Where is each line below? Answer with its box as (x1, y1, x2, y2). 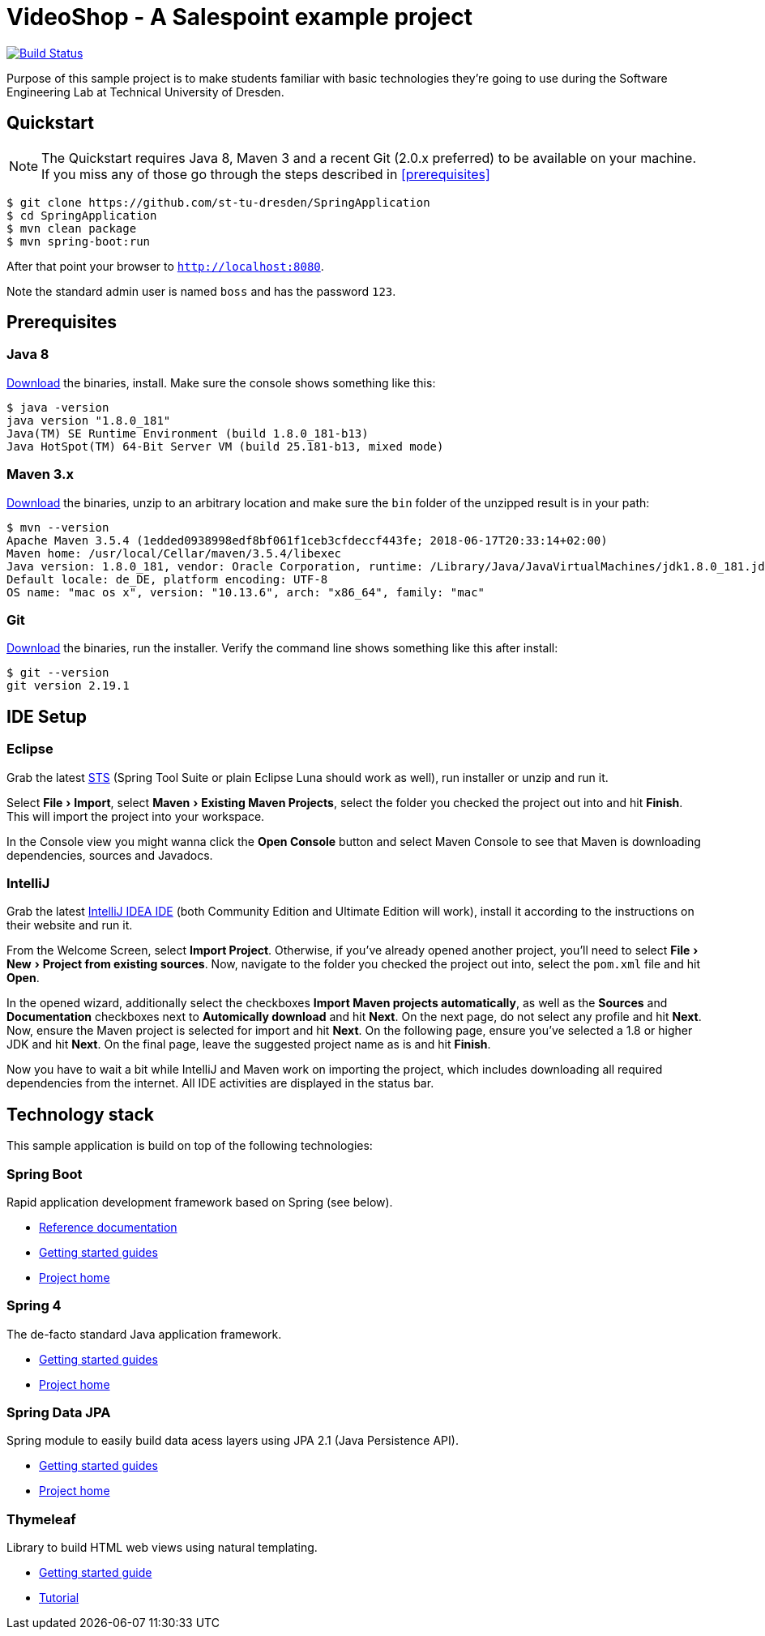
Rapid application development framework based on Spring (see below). (6, 1194, 393, 1209)
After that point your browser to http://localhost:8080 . (6, 258, 324, 273)
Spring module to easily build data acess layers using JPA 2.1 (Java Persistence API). (6, 1433, 459, 1448)
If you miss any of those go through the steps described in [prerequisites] (41, 165, 490, 182)
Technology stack (6, 1104, 155, 1125)
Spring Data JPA (6, 1404, 111, 1420)
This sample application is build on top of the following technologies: (6, 1138, 373, 1153)
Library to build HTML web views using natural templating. (6, 1540, 318, 1555)
